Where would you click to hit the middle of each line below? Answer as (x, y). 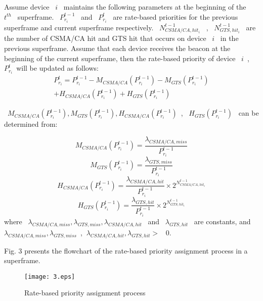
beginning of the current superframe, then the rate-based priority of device (120, 58)
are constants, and (222, 221)
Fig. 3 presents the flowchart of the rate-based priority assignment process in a (126, 250)
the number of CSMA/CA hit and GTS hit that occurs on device (105, 38)
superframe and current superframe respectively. (79, 27)
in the (229, 38)
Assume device (27, 7)
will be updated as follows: (57, 68)
